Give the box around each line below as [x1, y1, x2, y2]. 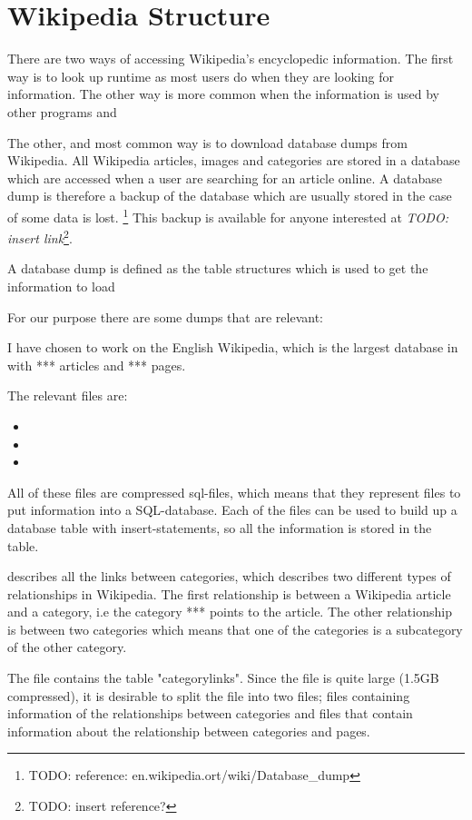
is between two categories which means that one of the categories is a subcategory [7, 619, 463, 638]
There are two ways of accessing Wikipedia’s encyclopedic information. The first [7, 49, 454, 68]
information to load [7, 276, 115, 295]
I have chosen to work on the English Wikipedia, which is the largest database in [7, 338, 458, 357]
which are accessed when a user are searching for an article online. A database [7, 168, 442, 187]
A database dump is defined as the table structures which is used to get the [7, 259, 428, 278]
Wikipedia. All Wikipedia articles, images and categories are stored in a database [7, 151, 460, 170]
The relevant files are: [7, 386, 128, 405]
